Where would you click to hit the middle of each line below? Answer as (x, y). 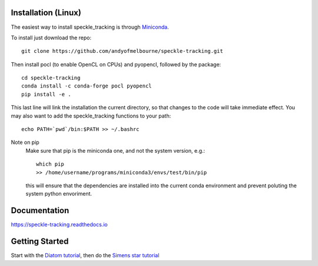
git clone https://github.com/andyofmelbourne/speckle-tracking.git (122, 51)
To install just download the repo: (51, 38)
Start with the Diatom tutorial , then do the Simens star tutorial (85, 255)
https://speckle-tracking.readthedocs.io (59, 225)
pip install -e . (46, 94)
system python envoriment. (59, 194)
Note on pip (25, 142)
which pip (50, 164)
